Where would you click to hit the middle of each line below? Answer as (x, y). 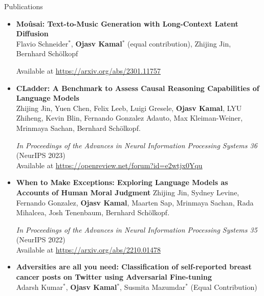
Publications (24, 6)
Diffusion (32, 33)
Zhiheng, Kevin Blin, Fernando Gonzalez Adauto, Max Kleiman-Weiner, (129, 118)
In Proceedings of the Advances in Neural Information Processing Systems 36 (137, 145)
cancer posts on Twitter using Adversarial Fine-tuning (114, 277)
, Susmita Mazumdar (153, 287)
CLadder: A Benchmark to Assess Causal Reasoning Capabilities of (138, 88)
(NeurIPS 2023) (41, 155)
